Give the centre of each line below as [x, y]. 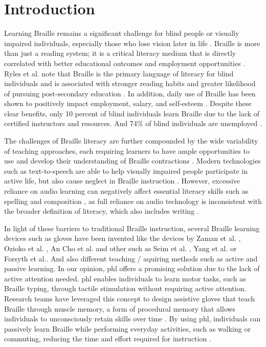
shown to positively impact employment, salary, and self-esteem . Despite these [128, 103]
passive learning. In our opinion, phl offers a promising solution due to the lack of [132, 268]
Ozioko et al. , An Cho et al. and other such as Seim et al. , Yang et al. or [120, 248]
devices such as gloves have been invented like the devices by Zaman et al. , [123, 238]
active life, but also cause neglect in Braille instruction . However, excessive [122, 181]
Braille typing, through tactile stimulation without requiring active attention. [125, 288]
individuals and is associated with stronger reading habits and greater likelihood [130, 83]
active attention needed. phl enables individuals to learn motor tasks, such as [125, 278]
